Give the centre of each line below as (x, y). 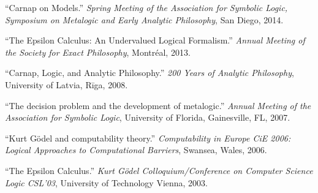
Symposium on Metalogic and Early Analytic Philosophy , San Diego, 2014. (144, 19)
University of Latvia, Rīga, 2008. (66, 84)
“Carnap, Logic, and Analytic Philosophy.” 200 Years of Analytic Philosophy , (150, 73)
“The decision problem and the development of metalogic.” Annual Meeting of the (158, 105)
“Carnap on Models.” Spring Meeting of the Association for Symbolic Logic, (146, 7)
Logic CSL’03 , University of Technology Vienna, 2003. (107, 182)
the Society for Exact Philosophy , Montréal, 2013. (98, 52)
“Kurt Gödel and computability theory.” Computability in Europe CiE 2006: (148, 138)
